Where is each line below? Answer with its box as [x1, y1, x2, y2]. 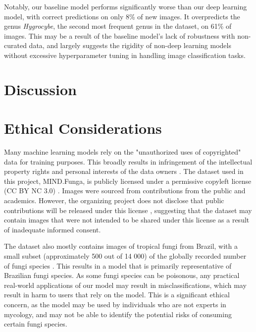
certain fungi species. [4, 319, 67, 329]
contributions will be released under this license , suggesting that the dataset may [4, 205, 252, 215]
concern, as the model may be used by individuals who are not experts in [4, 299, 226, 309]
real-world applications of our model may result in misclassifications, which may [4, 279, 247, 290]
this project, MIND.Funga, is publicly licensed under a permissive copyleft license [4, 175, 252, 186]
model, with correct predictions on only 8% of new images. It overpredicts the [4, 11, 240, 21]
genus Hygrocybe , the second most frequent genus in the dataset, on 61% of [4, 21, 232, 31]
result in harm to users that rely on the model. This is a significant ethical [4, 289, 230, 300]
